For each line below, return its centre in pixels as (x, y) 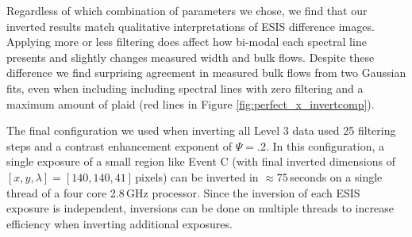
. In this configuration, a (325, 145)
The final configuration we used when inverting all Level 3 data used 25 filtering (201, 130)
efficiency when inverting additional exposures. (119, 223)
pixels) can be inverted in (197, 176)
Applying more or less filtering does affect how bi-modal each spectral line (187, 42)
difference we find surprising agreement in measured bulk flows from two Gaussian (206, 73)
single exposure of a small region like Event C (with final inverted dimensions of (201, 161)
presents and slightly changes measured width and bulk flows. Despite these (191, 57)
